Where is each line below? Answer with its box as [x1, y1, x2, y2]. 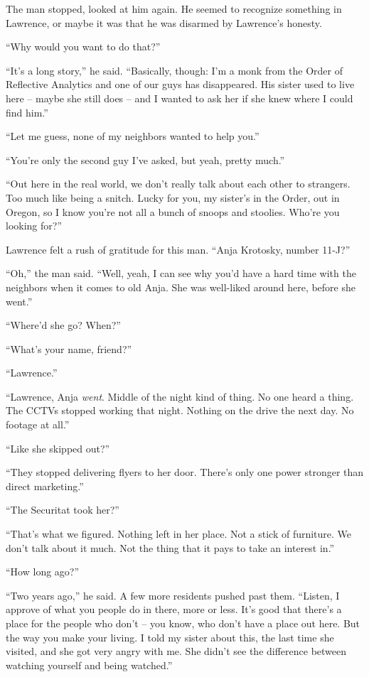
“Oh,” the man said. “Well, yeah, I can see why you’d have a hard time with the [6, 266, 356, 281]
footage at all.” [6, 417, 70, 432]
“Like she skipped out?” [6, 440, 110, 455]
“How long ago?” [6, 564, 80, 579]
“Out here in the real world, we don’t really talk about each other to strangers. [6, 176, 351, 191]
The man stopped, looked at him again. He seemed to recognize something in [6, 1, 342, 16]
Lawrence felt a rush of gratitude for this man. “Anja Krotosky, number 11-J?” [6, 242, 351, 256]
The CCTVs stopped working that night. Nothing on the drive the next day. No [6, 403, 354, 418]
